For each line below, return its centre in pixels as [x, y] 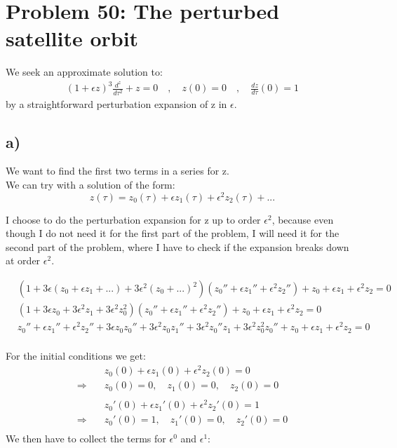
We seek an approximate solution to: [84, 72]
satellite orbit [72, 38]
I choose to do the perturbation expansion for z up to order [133, 219]
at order [23, 260]
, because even [303, 219]
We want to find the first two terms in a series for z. [117, 171]
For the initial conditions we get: [76, 356]
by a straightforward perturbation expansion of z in [116, 103]
